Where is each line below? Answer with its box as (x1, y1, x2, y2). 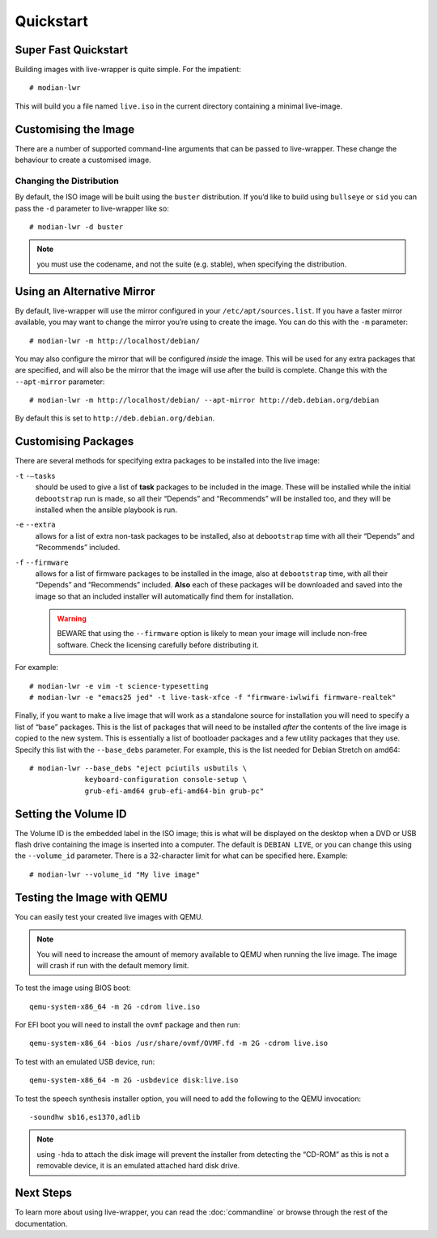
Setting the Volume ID (15, 807, 127, 821)
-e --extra (15, 520, 56, 530)
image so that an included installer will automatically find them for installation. (35, 591, 295, 601)
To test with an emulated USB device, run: (15, 1057, 155, 1066)
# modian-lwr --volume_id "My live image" (29, 869, 201, 879)
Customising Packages (15, 434, 134, 449)
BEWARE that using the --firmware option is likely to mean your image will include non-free (57, 629, 367, 638)
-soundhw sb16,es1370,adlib (29, 1112, 141, 1122)
